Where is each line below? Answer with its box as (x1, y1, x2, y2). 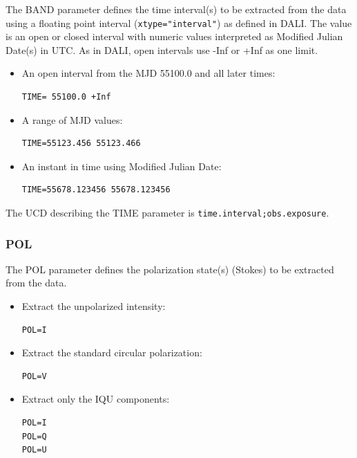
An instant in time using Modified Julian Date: (21, 158, 222, 173)
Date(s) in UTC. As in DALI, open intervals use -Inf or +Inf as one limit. (6, 42, 318, 57)
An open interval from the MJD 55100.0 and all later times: (21, 66, 276, 80)
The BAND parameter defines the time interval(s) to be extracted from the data (6, 2, 347, 16)
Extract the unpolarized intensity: (21, 299, 166, 313)
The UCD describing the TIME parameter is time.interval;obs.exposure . (6, 205, 329, 219)
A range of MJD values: (21, 112, 123, 127)
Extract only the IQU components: (21, 392, 170, 406)
